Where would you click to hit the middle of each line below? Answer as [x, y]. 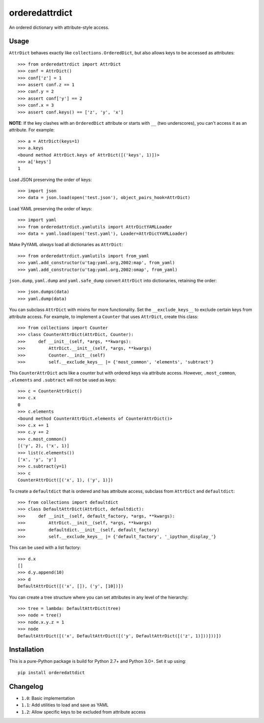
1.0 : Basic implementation [48, 698]
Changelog [26, 687]
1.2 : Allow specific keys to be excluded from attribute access [84, 712]
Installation [26, 650]
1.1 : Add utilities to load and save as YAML [65, 705]
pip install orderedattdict [51, 672]
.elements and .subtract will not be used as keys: [63, 380]
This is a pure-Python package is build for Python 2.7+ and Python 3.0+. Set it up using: [98, 661]
